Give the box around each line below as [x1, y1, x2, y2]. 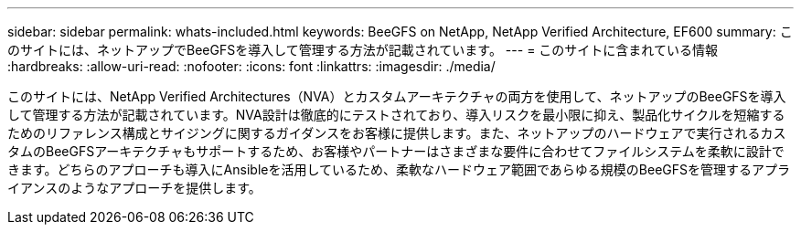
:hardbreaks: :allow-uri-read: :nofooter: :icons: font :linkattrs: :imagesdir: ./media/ [7, 58, 496, 74]
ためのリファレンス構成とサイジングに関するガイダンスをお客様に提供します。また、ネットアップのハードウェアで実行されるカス [7, 125, 786, 141]
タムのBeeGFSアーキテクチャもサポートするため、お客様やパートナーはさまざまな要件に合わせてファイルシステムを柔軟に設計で [7, 143, 785, 159]
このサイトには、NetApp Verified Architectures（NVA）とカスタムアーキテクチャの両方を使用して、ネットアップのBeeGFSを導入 [7, 89, 786, 104]
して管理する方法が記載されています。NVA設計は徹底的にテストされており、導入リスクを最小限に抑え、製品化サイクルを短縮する [7, 107, 785, 122]
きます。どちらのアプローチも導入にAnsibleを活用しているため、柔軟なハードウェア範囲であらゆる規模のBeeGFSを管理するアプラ [7, 162, 791, 177]
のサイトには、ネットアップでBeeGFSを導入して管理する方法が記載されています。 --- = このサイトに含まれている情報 [7, 42, 718, 58]
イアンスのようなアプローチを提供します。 [7, 180, 262, 195]
